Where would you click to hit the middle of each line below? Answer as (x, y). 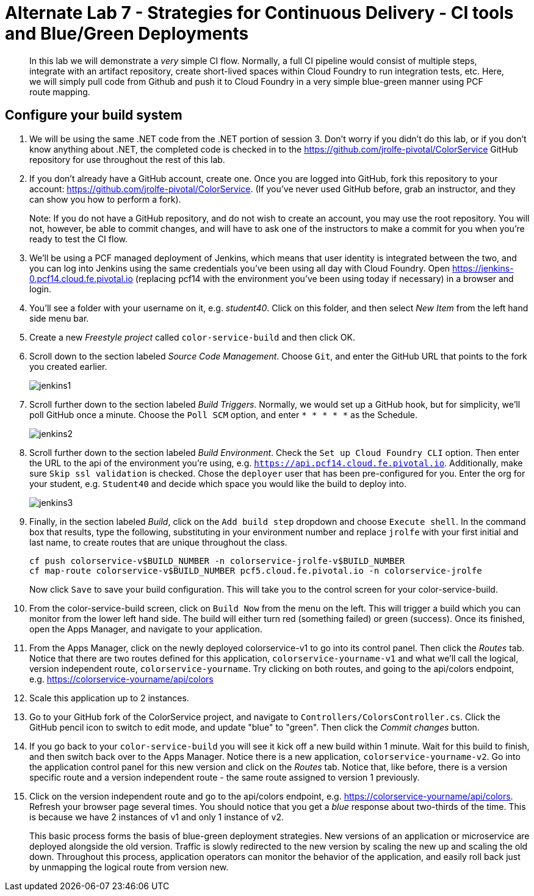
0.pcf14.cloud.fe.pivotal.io (81, 278)
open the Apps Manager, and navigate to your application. (146, 629)
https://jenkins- (483, 268)
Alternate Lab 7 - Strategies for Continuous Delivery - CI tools (259, 13)
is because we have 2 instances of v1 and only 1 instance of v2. (157, 817)
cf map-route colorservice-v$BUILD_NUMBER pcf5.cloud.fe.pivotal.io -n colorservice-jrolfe (256, 570)
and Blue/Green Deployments (127, 34)
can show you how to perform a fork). (105, 199)
